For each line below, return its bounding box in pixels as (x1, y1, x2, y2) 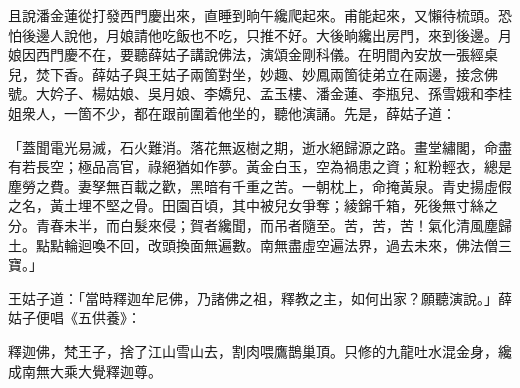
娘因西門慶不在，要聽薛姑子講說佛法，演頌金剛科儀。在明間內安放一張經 (8, 44, 484, 65)
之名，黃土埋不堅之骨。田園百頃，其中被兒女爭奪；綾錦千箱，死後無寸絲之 (8, 195, 498, 216)
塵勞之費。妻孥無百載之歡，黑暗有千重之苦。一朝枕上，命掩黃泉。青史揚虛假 (8, 175, 512, 196)
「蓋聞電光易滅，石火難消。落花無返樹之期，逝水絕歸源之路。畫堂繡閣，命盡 (8, 136, 512, 157)
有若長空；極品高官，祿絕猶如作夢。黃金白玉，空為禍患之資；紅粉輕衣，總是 (8, 156, 512, 177)
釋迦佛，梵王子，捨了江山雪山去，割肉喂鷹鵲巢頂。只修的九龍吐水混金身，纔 (8, 340, 512, 361)
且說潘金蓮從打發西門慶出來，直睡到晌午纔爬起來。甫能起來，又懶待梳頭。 (8, 5, 498, 25)
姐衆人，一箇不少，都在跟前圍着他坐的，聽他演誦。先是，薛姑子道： (8, 102, 456, 123)
